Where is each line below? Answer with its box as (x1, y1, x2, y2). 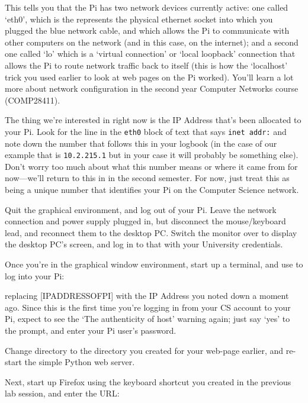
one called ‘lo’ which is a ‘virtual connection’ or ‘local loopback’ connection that (5, 47, 296, 60)
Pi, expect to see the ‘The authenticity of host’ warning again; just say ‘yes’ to (5, 312, 290, 325)
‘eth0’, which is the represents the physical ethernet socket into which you (5, 12, 273, 25)
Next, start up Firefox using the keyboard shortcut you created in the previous (5, 375, 291, 388)
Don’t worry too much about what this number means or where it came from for (5, 160, 298, 172)
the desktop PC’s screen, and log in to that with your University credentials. (5, 238, 283, 250)
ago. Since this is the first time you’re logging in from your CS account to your (5, 301, 291, 313)
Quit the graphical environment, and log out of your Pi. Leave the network (5, 203, 277, 215)
